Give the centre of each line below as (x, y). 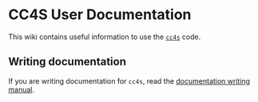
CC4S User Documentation (100, 15)
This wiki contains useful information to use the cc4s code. (105, 37)
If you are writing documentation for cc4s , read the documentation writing (129, 80)
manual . (21, 89)
